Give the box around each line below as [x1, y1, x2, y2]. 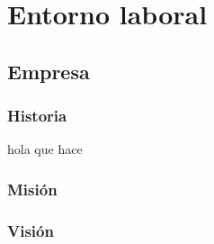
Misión [7, 177, 58, 200]
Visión [7, 219, 54, 241]
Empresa [7, 57, 90, 85]
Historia [7, 104, 67, 127]
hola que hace [7, 140, 83, 158]
